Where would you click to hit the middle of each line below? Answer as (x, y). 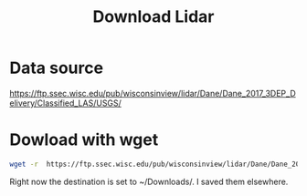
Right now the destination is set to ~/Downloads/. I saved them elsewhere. (149, 181)
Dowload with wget (84, 140)
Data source (56, 68)
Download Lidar (153, 17)
